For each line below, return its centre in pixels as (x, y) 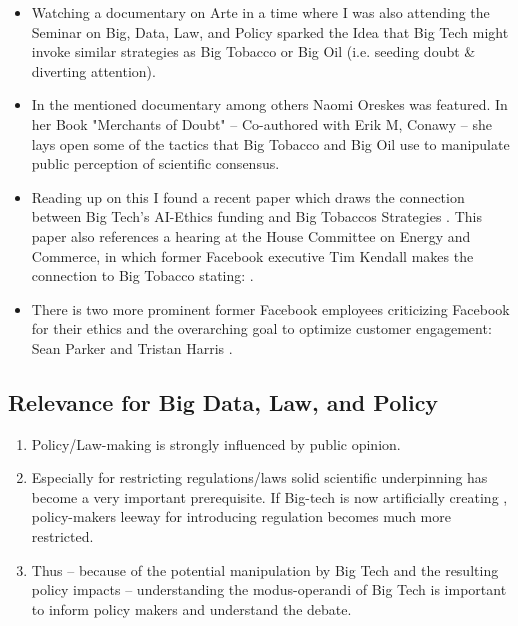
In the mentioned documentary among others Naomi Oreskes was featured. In (269, 104)
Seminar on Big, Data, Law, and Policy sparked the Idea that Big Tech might (270, 31)
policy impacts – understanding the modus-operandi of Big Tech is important (269, 589)
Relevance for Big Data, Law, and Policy (223, 401)
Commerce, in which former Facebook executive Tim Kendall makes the (252, 255)
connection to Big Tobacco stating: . (142, 275)
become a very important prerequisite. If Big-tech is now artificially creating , (269, 496)
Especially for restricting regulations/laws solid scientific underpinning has (259, 477)
